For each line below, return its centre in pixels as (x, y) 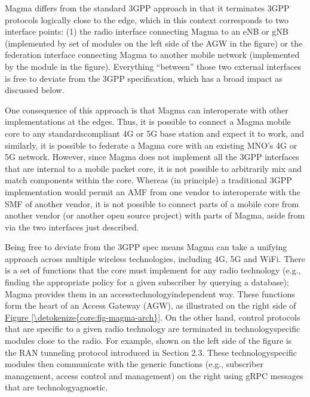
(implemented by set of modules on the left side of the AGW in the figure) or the (154, 43)
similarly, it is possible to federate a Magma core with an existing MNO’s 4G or (151, 145)
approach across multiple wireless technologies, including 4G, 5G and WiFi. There (155, 258)
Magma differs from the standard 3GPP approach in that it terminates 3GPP (147, 8)
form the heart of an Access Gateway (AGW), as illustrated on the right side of (151, 305)
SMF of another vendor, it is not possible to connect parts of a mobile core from (152, 203)
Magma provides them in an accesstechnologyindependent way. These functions (150, 293)
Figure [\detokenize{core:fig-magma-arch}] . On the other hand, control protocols (153, 317)
